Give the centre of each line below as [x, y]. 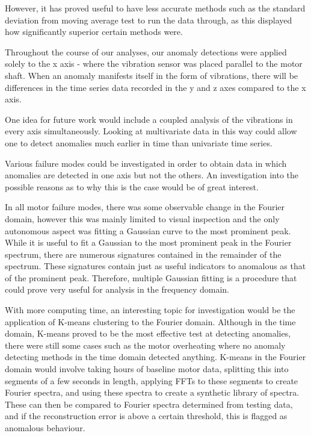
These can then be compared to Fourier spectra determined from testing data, [149, 404]
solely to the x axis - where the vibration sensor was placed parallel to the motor [154, 64]
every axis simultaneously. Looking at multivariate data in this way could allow [151, 131]
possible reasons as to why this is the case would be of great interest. [132, 186]
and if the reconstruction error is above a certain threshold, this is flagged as [146, 416]
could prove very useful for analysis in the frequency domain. [117, 289]
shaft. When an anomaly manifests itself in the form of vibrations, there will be [152, 75]
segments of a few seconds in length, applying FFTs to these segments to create [152, 380]
